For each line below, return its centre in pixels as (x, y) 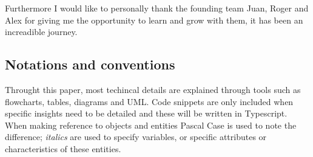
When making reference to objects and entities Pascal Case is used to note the (151, 125)
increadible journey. (41, 32)
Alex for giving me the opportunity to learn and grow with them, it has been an (154, 20)
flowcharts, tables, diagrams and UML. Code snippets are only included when (149, 101)
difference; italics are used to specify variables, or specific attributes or (136, 137)
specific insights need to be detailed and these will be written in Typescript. (146, 113)
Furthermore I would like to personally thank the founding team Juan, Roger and (157, 8)
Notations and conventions (90, 64)
